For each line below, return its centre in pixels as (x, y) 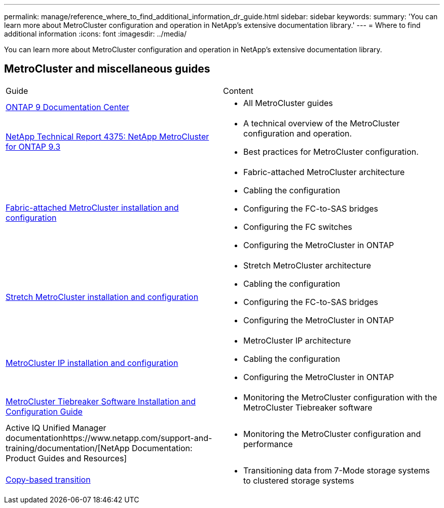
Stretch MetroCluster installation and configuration (102, 297)
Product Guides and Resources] (66, 458)
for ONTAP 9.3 (33, 146)
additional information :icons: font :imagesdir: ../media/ (95, 34)
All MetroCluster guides (288, 103)
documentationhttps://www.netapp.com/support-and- (109, 438)
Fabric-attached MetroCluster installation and (92, 207)
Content (238, 91)
